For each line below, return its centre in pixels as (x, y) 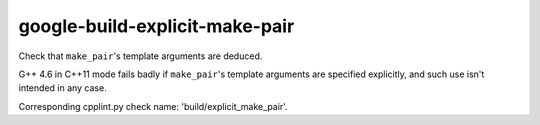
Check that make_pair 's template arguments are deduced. (140, 56)
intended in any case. (62, 88)
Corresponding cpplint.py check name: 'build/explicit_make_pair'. (153, 106)
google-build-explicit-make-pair (156, 26)
